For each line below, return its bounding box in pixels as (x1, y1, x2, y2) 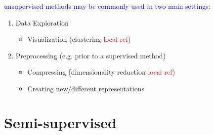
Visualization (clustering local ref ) (27, 34, 131, 44)
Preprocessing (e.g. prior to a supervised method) (15, 50, 166, 60)
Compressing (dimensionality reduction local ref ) (27, 67, 175, 77)
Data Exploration (15, 17, 69, 27)
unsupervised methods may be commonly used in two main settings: (4, 1, 211, 11)
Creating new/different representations (27, 83, 144, 93)
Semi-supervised (4, 112, 117, 132)
